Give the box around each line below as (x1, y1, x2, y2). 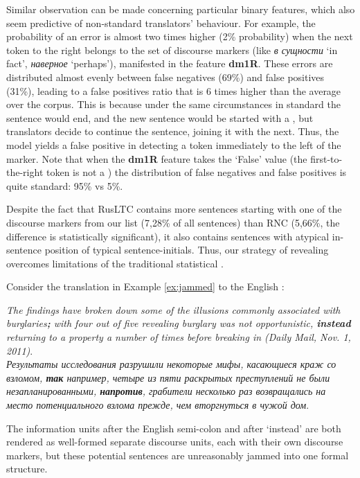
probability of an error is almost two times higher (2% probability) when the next (6, 29, 353, 44)
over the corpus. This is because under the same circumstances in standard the (6, 97, 341, 112)
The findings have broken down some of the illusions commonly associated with (6, 302, 341, 317)
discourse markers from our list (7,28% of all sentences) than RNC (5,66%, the (6, 215, 340, 229)
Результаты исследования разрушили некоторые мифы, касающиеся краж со (6, 357, 336, 371)
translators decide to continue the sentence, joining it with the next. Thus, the (6, 124, 339, 139)
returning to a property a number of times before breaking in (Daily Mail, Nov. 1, (6, 330, 351, 344)
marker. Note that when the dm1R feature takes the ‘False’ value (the (6, 151, 307, 166)
